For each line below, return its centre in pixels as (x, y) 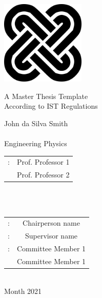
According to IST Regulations (51, 106)
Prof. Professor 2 (43, 175)
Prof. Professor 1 (43, 162)
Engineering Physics (36, 143)
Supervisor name (51, 236)
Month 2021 (23, 291)
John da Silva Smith (36, 123)
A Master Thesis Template (46, 96)
